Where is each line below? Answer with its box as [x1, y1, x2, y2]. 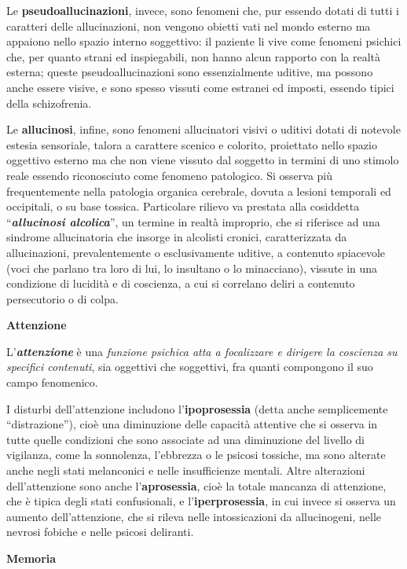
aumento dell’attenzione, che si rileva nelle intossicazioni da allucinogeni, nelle [6, 508, 382, 524]
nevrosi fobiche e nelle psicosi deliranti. [6, 523, 194, 540]
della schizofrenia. [6, 94, 92, 111]
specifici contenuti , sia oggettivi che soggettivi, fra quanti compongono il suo [6, 358, 373, 375]
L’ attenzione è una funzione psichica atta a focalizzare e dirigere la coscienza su [6, 343, 398, 359]
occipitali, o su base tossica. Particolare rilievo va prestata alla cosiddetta [6, 198, 360, 215]
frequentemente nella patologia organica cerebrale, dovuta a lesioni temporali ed [6, 182, 391, 199]
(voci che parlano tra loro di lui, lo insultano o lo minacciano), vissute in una [6, 259, 378, 276]
